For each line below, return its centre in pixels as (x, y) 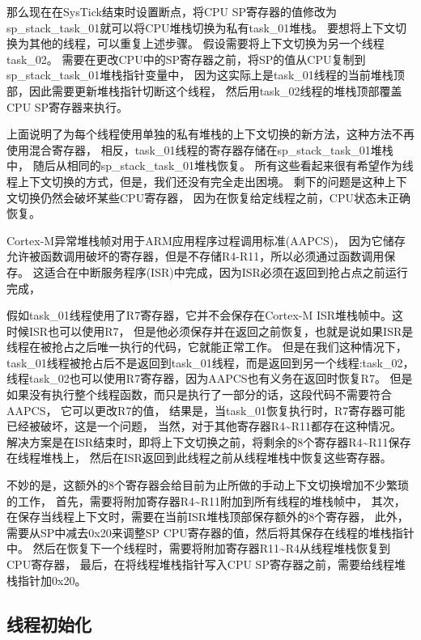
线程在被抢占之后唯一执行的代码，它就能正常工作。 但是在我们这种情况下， (207, 347)
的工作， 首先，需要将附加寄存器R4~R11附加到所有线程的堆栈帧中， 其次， (206, 500)
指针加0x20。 (52, 580)
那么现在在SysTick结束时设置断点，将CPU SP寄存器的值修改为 (172, 11)
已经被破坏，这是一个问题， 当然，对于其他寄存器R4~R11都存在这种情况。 (204, 426)
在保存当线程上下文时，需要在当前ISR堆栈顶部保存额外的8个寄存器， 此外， (208, 517)
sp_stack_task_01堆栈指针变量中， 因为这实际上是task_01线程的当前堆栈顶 (206, 75)
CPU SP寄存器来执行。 (68, 106)
